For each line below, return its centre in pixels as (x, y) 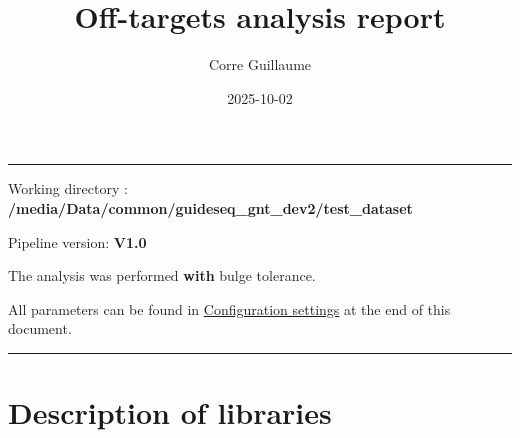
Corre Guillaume (260, 64)
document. (40, 328)
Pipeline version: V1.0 (77, 241)
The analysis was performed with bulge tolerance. (162, 275)
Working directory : (68, 188)
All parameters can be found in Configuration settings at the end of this (229, 308)
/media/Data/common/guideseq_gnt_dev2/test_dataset (210, 207)
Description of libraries (170, 412)
